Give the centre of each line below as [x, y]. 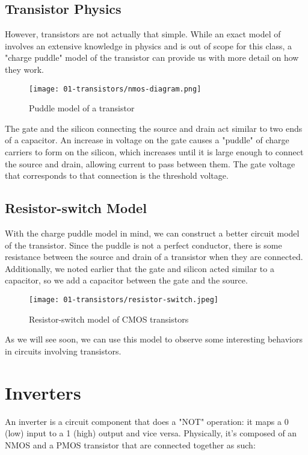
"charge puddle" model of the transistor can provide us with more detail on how [152, 57]
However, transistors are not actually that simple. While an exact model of [143, 34]
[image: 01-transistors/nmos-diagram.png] [115, 89]
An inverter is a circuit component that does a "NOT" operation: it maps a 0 [147, 421]
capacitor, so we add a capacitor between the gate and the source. [126, 280]
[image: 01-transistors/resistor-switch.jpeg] [124, 299]
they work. [24, 69]
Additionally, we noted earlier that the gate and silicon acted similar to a [140, 268]
